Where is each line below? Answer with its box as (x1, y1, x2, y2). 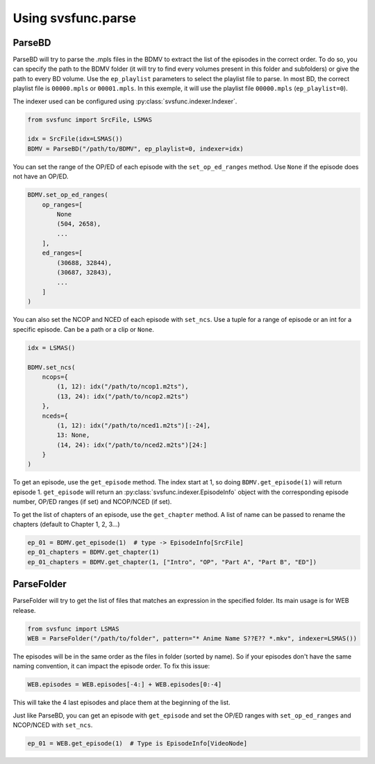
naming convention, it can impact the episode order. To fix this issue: (12, 662, 210, 670)
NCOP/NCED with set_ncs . (12, 721, 93, 729)
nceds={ (42, 411, 69, 420)
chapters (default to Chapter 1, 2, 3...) (12, 520, 121, 529)
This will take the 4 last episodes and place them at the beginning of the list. (12, 698, 231, 707)
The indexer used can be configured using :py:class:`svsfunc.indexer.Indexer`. (12, 97, 237, 105)
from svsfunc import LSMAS (27, 625, 119, 633)
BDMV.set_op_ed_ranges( (27, 191, 109, 199)
